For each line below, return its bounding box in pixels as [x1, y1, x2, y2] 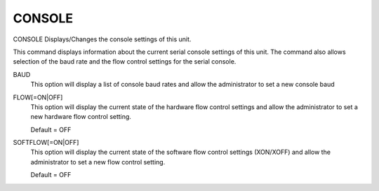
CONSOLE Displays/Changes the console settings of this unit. [13, 35, 192, 43]
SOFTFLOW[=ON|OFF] [13, 139, 79, 147]
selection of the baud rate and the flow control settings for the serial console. [13, 57, 237, 66]
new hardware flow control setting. [30, 113, 131, 121]
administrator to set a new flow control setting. [30, 157, 166, 166]
